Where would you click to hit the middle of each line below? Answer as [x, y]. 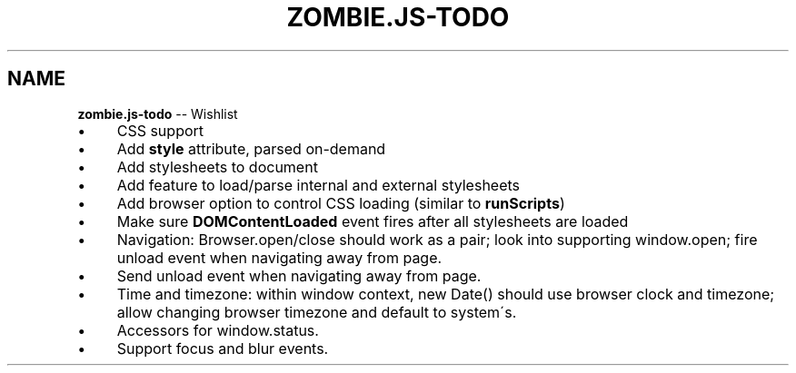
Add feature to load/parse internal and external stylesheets [318, 185]
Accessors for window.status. [218, 330]
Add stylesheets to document [217, 167]
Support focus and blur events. [223, 348]
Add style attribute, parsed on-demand [251, 148]
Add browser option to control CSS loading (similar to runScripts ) [341, 203]
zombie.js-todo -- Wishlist [158, 113]
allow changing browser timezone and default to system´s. [317, 312]
